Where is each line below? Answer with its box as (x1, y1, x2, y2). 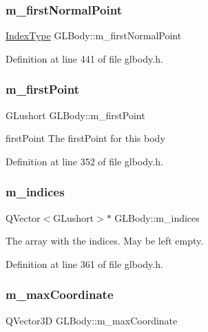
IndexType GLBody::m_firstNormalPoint (6, 28, 182, 43)
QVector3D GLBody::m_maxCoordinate (6, 313, 178, 327)
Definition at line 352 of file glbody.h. (6, 154, 163, 168)
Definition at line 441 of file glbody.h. (6, 51, 163, 65)
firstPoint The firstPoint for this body (6, 131, 165, 145)
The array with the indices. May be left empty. (6, 234, 204, 248)
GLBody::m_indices (114, 210, 200, 225)
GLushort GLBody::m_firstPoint (6, 107, 145, 122)
